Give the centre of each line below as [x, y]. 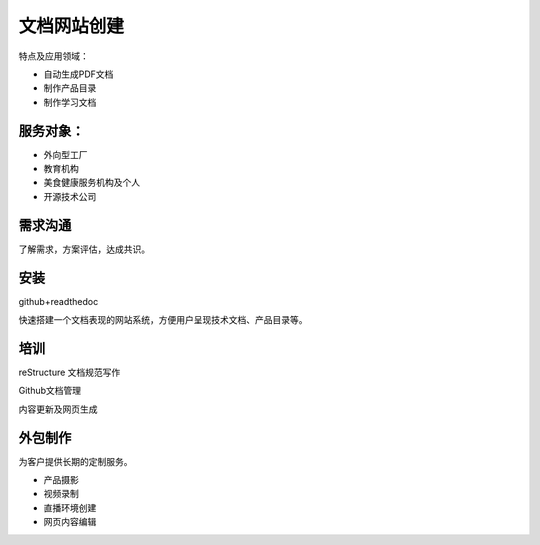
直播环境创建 [70, 507]
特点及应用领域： [53, 56]
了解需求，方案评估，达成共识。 [84, 249]
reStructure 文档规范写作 [69, 372]
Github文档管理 [50, 391]
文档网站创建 [71, 26]
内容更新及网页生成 [58, 409]
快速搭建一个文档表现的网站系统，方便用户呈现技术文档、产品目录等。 [163, 319]
